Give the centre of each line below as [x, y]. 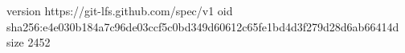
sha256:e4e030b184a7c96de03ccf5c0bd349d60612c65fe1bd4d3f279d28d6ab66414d [203, 26]
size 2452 [29, 42]
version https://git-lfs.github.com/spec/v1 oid [120, 10]
